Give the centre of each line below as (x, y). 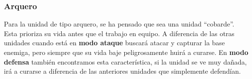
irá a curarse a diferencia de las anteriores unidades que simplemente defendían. (122, 71)
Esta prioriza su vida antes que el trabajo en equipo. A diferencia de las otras (119, 33)
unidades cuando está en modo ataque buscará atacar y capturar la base (115, 43)
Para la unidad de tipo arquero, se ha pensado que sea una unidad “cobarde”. (119, 24)
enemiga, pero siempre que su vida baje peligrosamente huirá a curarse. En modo (126, 52)
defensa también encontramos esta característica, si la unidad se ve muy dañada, (126, 61)
